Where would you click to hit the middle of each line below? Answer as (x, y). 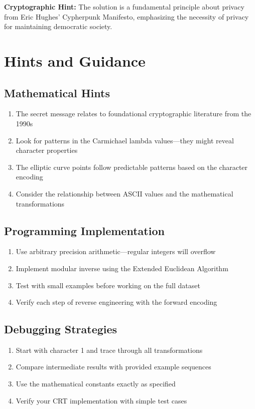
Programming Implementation (84, 230)
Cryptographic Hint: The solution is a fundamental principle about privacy (124, 7)
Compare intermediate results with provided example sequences (113, 367)
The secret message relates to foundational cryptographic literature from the (134, 114)
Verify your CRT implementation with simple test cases (101, 400)
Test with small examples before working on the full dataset (108, 285)
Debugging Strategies (61, 329)
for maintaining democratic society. (58, 26)
